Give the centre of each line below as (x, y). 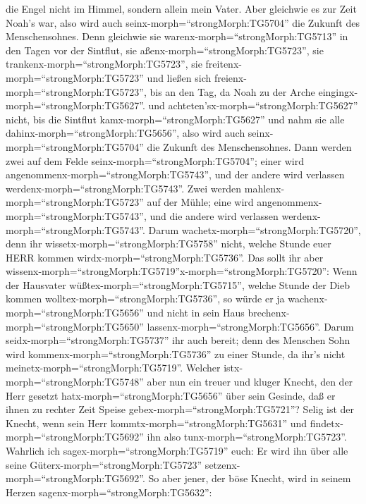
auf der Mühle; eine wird (200, 202)
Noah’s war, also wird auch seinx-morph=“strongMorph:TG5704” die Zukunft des (183, 22)
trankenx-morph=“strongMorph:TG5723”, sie (104, 64)
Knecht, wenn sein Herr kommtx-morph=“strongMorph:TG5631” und (157, 423)
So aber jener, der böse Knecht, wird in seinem (250, 478)
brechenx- (269, 313)
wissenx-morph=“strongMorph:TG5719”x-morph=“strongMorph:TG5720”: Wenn (182, 271)
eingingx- (338, 91)
